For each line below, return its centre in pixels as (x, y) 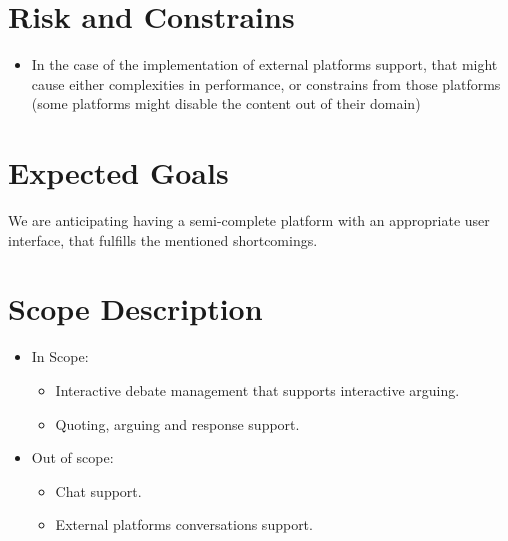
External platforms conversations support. (184, 524)
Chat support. (98, 490)
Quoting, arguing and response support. (177, 423)
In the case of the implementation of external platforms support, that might (264, 64)
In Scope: (60, 356)
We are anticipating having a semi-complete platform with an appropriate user (249, 220)
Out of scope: (72, 457)
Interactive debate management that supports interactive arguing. (257, 389)
